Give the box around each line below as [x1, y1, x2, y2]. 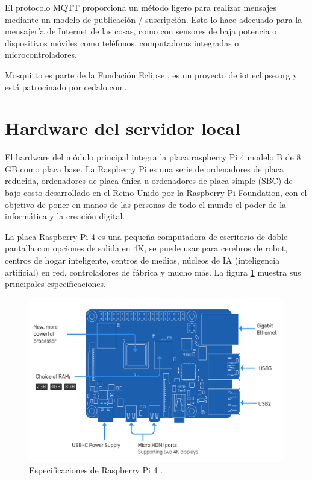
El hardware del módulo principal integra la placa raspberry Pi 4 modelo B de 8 [5, 151, 301, 163]
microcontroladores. [5, 48, 77, 61]
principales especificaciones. [5, 277, 106, 290]
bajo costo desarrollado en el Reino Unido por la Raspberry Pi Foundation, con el [5, 186, 307, 199]
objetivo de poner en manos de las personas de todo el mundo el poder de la [5, 198, 287, 210]
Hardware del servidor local [5, 116, 240, 141]
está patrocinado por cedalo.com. [5, 80, 127, 93]
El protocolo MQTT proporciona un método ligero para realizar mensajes [5, 1, 276, 13]
